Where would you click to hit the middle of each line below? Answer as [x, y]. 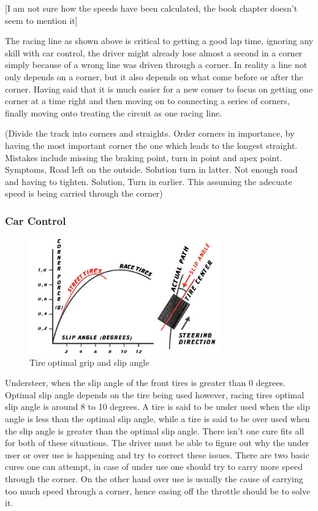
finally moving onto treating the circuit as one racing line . [114, 112]
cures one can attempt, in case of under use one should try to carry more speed [154, 467]
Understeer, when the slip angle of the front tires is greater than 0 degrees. [145, 383]
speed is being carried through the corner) [84, 193]
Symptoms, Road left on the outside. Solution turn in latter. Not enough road [151, 169]
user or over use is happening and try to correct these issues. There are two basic [157, 454]
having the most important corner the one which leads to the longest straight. [151, 145]
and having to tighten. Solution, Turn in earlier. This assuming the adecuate [149, 181]
